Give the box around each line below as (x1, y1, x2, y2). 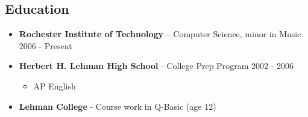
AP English (33, 79, 76, 92)
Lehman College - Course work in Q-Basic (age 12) (19, 100, 216, 112)
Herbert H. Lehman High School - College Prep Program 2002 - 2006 (19, 59, 294, 72)
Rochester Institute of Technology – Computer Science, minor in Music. (19, 28, 304, 40)
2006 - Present (19, 39, 72, 52)
